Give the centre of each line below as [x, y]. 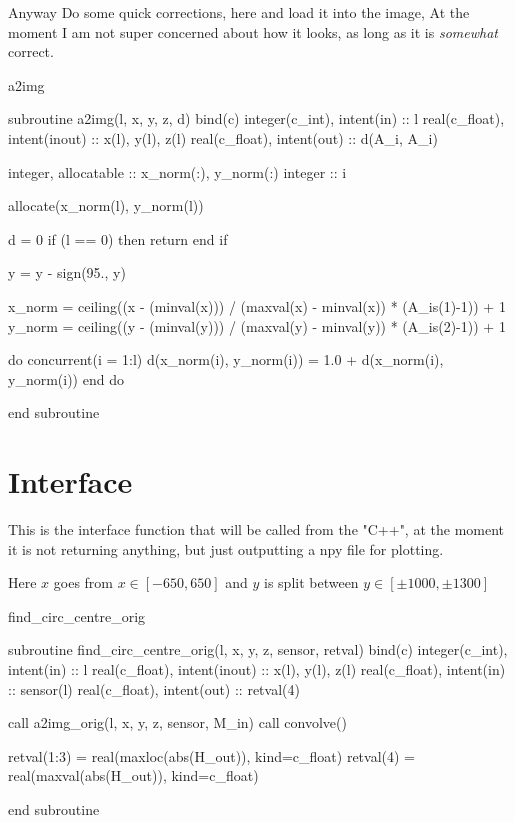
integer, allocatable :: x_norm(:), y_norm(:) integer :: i [177, 171]
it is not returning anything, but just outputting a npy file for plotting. [226, 548]
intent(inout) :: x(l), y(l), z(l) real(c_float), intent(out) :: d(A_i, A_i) [223, 137]
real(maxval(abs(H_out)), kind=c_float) [133, 775]
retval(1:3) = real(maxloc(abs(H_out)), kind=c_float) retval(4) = [212, 755]
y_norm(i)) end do [66, 378]
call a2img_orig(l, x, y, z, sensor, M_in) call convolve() [177, 722]
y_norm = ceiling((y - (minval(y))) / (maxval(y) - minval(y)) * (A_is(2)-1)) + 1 [257, 325]
